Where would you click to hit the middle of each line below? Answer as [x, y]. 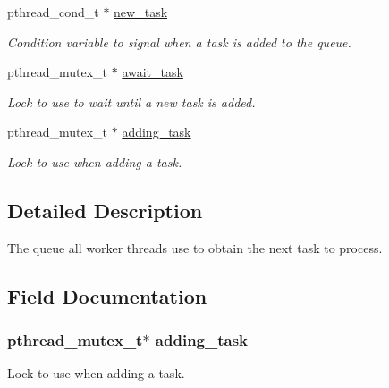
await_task [152, 72]
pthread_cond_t [53, 12]
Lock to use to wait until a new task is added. [131, 101]
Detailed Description [105, 210]
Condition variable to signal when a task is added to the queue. [179, 42]
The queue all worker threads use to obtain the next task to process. [195, 247]
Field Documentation [107, 295]
